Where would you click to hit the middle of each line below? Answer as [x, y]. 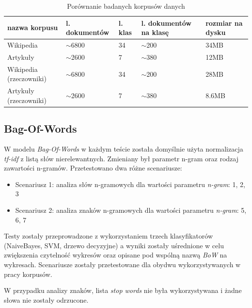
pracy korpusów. [28, 274]
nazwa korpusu [33, 27]
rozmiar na [224, 23]
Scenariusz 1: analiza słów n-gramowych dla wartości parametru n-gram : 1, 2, [130, 184]
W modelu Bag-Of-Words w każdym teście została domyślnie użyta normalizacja [124, 149]
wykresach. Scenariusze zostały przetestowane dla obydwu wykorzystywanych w [122, 264]
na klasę [155, 32]
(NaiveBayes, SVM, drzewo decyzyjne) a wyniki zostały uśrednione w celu [114, 245]
